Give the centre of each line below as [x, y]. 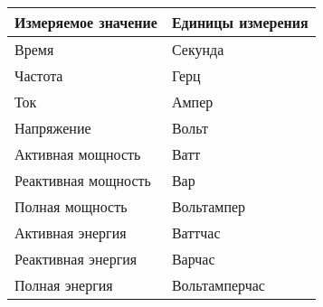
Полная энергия [64, 285]
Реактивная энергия [76, 259]
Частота [39, 75]
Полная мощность [71, 206]
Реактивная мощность [83, 180]
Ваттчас [196, 233]
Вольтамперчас [218, 285]
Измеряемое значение [86, 22]
